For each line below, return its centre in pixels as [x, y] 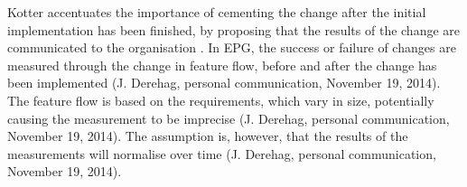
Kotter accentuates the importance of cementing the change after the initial [217, 12]
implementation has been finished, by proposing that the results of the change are [234, 29]
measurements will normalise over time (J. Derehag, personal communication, [222, 153]
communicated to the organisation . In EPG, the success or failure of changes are [232, 47]
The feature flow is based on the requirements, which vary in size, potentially [221, 100]
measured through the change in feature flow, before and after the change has [222, 65]
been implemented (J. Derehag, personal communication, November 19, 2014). [224, 83]
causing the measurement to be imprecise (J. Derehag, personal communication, [229, 118]
